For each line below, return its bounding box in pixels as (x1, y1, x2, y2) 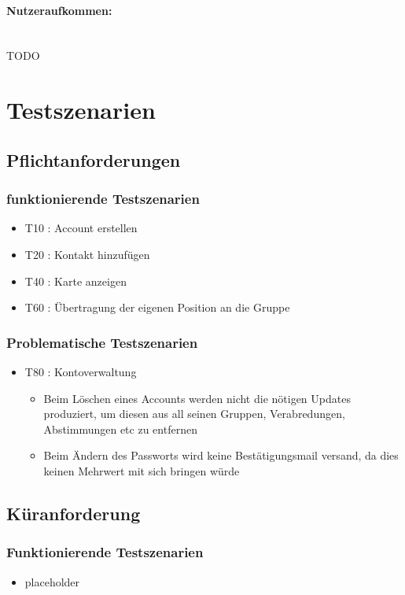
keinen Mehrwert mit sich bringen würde (43, 462, 240, 479)
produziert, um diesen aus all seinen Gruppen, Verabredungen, (43, 405, 345, 422)
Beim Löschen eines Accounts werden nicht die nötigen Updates (43, 390, 351, 406)
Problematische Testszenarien (6, 332, 198, 352)
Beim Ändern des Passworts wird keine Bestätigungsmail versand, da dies (43, 447, 399, 464)
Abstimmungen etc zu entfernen (43, 420, 197, 437)
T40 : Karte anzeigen (24, 272, 127, 289)
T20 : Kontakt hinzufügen (24, 246, 150, 262)
